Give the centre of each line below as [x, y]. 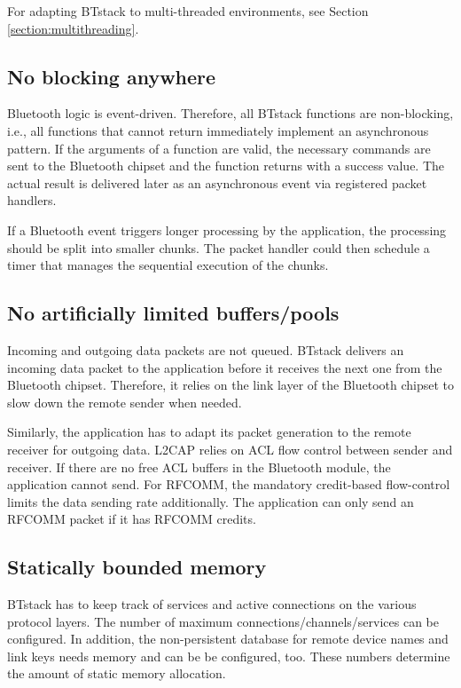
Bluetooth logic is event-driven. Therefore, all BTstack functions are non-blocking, [230, 113]
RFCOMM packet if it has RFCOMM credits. [132, 519]
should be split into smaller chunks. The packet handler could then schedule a [219, 247]
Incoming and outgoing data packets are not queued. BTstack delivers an [206, 349]
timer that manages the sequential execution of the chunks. [168, 265]
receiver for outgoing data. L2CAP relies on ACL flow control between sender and [230, 449]
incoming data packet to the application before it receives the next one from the [225, 367]
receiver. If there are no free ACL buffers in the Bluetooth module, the [199, 467]
